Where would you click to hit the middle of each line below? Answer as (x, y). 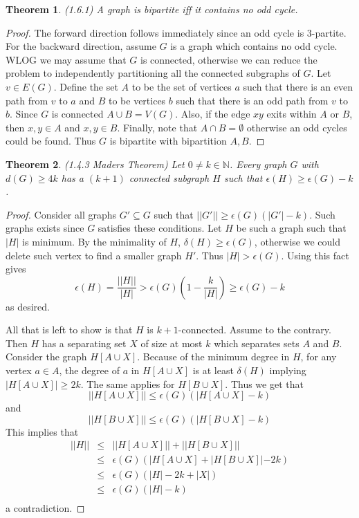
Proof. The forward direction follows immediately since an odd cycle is (155, 32)
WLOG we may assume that (66, 59)
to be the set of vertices (182, 86)
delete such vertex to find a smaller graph (94, 255)
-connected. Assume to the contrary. (255, 330)
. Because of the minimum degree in (213, 357)
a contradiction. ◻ (45, 507)
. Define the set (86, 86)
